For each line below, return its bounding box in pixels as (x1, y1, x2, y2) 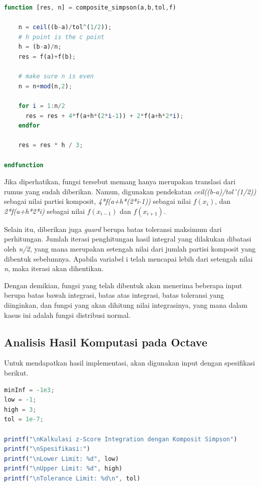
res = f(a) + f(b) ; (18, 53, 76, 60)
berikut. (4, 368, 29, 378)
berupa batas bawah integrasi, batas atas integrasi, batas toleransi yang (4, 290, 224, 300)
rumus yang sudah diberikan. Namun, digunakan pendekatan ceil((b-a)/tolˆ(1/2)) (4, 186, 256, 196)
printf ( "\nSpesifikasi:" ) (4, 445, 90, 453)
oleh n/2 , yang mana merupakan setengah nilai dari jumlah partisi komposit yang (4, 244, 256, 254)
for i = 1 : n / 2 (18, 102, 65, 109)
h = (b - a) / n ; (18, 43, 62, 51)
